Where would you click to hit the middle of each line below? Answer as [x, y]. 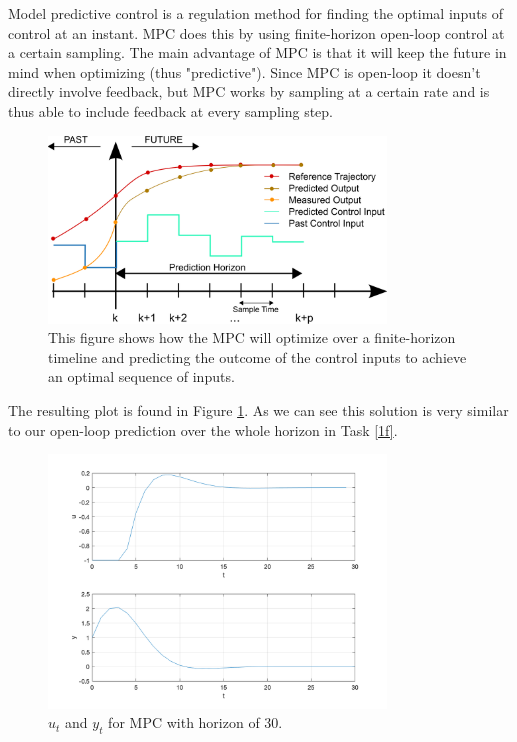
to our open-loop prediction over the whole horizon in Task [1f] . [203, 429]
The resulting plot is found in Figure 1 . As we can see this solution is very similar [258, 410]
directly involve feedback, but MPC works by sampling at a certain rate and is [249, 91]
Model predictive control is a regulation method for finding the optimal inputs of [256, 13]
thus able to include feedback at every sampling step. [170, 110]
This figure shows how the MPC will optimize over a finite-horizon [252, 337]
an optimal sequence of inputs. [141, 376]
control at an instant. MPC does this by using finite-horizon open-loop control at [256, 32]
